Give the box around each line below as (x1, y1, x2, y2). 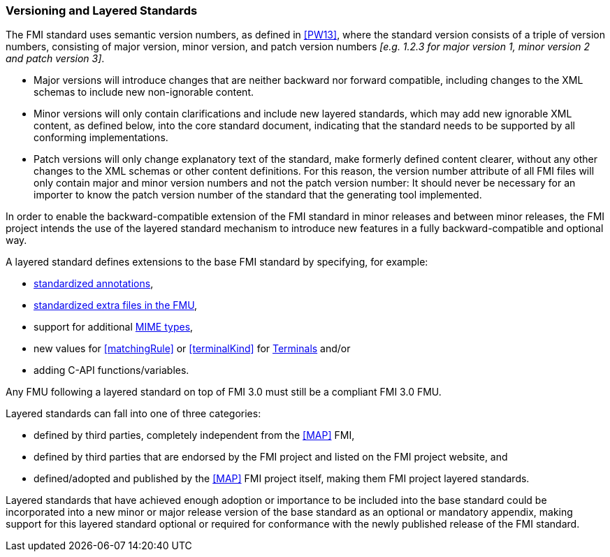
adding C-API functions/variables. (34, 364, 189, 377)
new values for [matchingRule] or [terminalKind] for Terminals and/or (34, 342, 351, 355)
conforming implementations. (34, 131, 168, 144)
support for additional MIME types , (34, 321, 194, 333)
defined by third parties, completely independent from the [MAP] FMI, (34, 429, 355, 442)
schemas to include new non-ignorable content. (34, 86, 254, 99)
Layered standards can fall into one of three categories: (6, 407, 261, 420)
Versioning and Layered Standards (6, 3, 198, 17)
